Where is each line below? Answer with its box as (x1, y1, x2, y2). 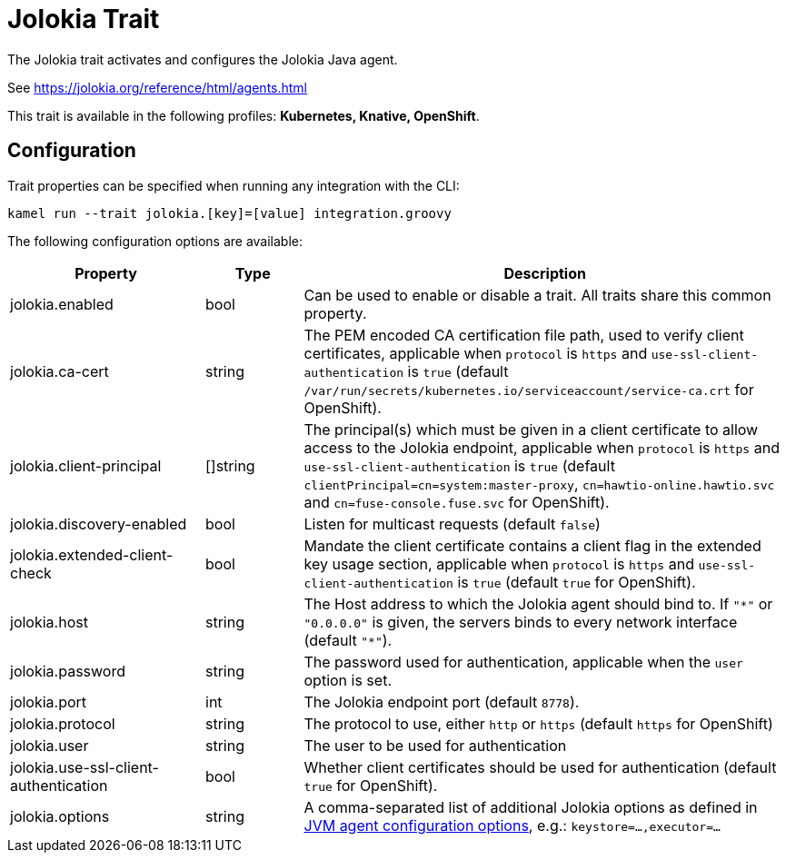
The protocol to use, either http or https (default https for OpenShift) (303, 714, 773, 733)
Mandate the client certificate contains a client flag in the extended (303, 536, 761, 555)
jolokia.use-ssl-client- (10, 757, 159, 776)
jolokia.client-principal (10, 456, 162, 475)
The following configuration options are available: (7, 232, 303, 249)
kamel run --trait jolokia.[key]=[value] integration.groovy (7, 205, 452, 221)
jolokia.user (10, 736, 89, 755)
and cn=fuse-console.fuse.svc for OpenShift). (303, 492, 610, 511)
